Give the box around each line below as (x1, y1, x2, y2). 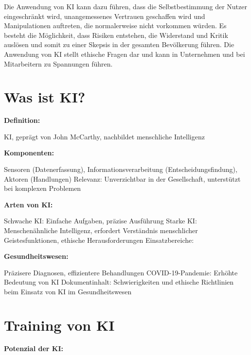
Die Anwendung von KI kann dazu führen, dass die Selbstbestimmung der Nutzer (4, 1, 247, 11)
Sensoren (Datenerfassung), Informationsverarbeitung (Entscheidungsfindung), (4, 164, 237, 174)
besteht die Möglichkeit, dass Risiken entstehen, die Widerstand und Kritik (4, 30, 228, 40)
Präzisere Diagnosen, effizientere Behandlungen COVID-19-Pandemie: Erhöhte (4, 267, 238, 277)
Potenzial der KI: (4, 343, 63, 353)
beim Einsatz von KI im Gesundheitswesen (4, 287, 132, 296)
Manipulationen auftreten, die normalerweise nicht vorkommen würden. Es (4, 20, 227, 31)
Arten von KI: (4, 199, 53, 209)
